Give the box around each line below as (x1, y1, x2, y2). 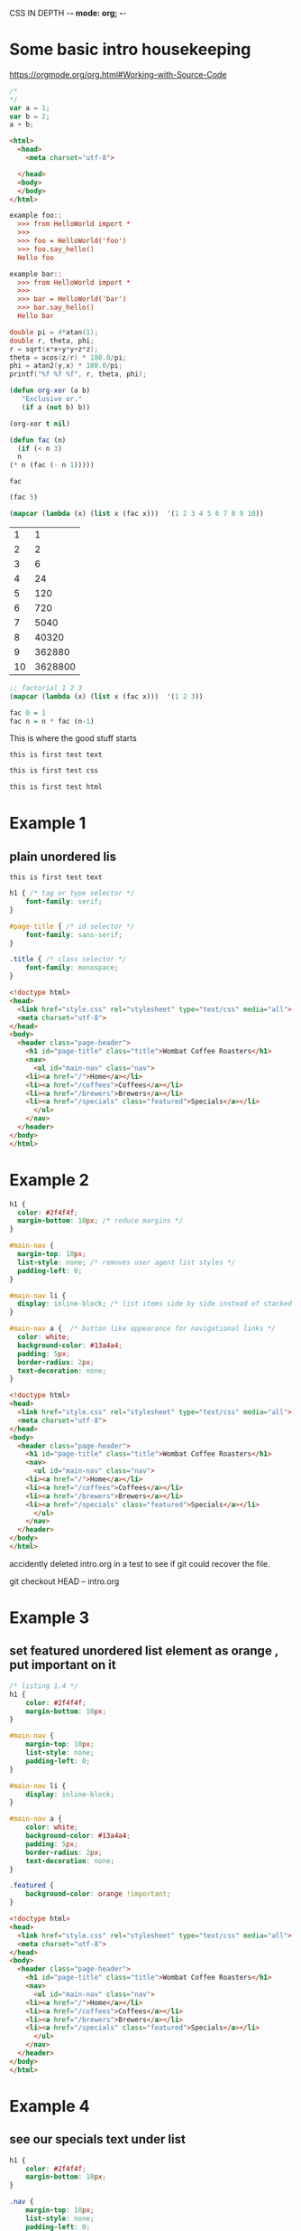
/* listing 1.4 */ (9, 1681, 78, 1691)
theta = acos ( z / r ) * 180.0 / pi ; (9, 352, 127, 362)
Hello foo (17, 253, 54, 262)
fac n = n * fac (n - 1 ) (9, 717, 95, 726)
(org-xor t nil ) (9, 419, 70, 428)
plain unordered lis (9, 848, 117, 864)
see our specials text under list (9, 2132, 187, 2147)
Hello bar (17, 312, 54, 321)
